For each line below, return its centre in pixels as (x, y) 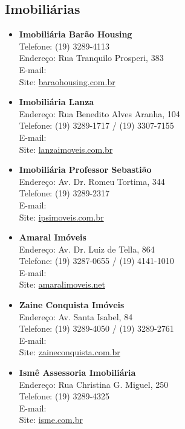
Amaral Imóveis (53, 237)
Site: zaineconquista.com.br (70, 352)
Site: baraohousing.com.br (67, 81)
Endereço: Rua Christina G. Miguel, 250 (94, 384)
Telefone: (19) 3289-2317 (64, 193)
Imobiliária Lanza (57, 102)
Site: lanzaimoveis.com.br (66, 149)
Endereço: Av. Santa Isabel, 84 (76, 316)
